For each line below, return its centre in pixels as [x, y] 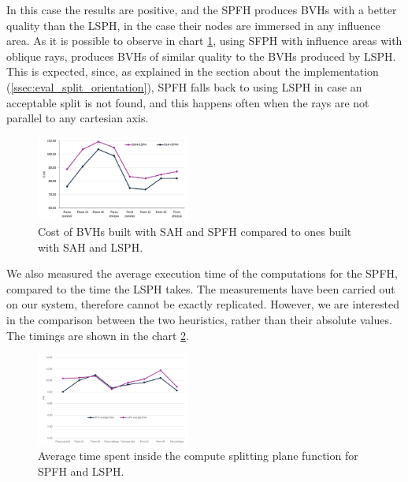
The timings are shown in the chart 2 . [98, 335]
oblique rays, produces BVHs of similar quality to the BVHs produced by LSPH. [201, 56]
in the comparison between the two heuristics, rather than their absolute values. [199, 319]
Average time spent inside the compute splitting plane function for [198, 456]
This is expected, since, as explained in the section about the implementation [193, 71]
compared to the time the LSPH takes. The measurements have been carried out [201, 288]
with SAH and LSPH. [91, 247]
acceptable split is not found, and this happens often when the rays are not [188, 102]
